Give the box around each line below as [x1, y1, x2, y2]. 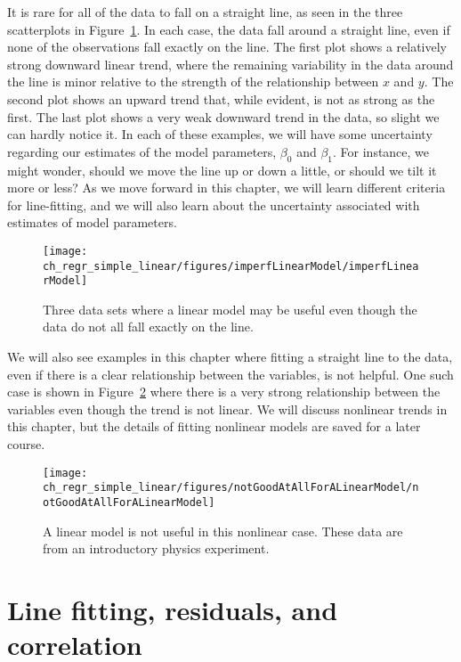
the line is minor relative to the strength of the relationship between [7, 72, 379, 91]
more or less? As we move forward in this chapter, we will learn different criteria [7, 178, 446, 197]
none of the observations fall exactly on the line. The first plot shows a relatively [7, 37, 447, 56]
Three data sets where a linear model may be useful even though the [43, 299, 417, 318]
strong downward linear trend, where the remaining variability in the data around [7, 54, 454, 73]
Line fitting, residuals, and [7, 591, 338, 627]
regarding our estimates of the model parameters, [7, 142, 277, 160]
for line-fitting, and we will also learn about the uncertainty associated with [7, 195, 420, 214]
